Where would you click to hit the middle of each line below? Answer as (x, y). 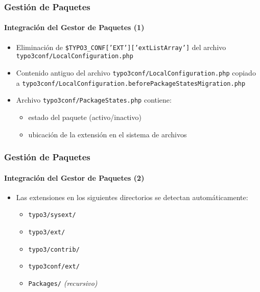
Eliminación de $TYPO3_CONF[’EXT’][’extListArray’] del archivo (121, 47)
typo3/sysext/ (52, 215)
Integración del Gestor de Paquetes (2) (74, 177)
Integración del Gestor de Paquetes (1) (74, 27)
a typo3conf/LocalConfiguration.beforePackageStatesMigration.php (131, 82)
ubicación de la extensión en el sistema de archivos (108, 134)
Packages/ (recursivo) (63, 283)
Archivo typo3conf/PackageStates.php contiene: (94, 100)
